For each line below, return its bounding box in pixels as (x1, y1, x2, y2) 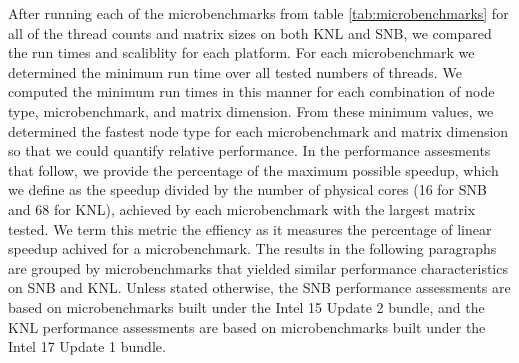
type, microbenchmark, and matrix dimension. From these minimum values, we (8, 100, 494, 121)
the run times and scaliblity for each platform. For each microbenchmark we (8, 42, 475, 63)
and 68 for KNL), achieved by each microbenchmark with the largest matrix (8, 198, 476, 219)
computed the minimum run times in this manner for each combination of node (8, 81, 495, 102)
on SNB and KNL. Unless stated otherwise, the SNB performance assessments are (8, 277, 511, 298)
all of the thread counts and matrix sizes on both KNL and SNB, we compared (8, 22, 492, 43)
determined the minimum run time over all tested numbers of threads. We (8, 61, 462, 82)
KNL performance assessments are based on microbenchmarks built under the (8, 316, 486, 337)
